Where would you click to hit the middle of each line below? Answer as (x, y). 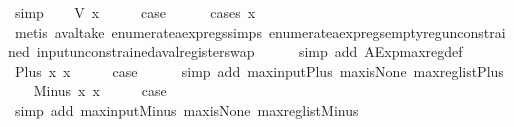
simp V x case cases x (135, 12)
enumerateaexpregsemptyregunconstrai (387, 31)
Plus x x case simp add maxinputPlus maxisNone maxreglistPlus (259, 70)
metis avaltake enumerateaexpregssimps (138, 31)
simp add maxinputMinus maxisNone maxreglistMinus (186, 109)
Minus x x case (100, 90)
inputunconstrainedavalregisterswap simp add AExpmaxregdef (249, 51)
